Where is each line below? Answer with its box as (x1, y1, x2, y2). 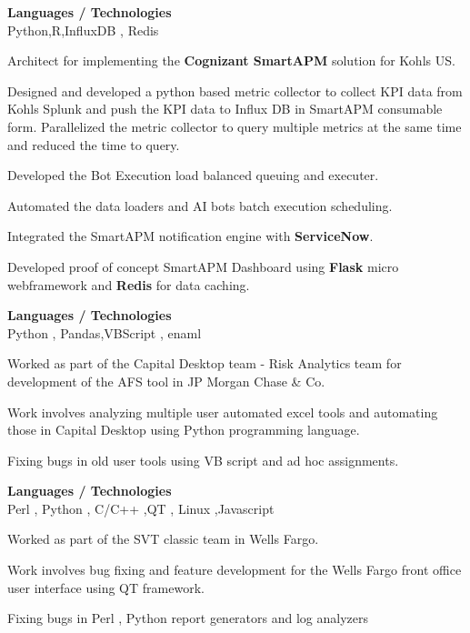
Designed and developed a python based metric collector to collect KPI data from (7, 81, 463, 100)
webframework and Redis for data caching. (7, 275, 250, 294)
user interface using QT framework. (7, 578, 205, 597)
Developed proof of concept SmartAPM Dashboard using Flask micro (7, 256, 399, 276)
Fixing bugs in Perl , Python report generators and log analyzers (7, 608, 368, 628)
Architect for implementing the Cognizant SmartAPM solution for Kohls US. (7, 51, 455, 70)
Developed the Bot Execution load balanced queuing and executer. (7, 166, 379, 185)
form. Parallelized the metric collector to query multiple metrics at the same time (7, 116, 462, 136)
